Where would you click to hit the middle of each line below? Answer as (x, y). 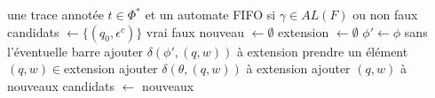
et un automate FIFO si (210, 14)
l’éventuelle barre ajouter (75, 51)
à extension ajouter (298, 68)
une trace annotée (55, 14)
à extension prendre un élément (322, 51)
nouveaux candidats (61, 85)
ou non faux (385, 14)
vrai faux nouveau (195, 31)
